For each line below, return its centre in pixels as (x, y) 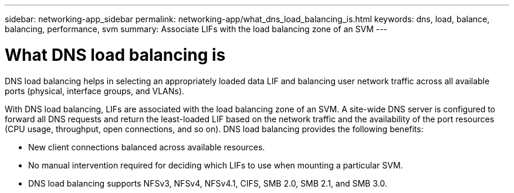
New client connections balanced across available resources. (147, 147)
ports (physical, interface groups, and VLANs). (94, 91)
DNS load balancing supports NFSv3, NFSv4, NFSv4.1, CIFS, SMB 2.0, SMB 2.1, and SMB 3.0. (208, 183)
